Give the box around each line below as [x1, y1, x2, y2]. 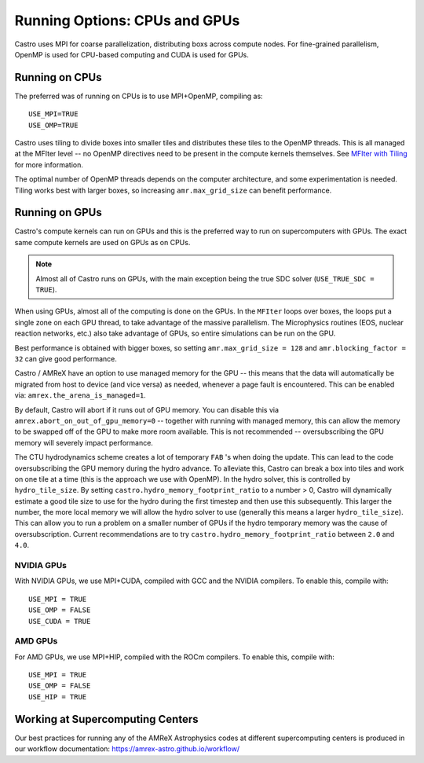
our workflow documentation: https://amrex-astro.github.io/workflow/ [14, 744, 239, 754]
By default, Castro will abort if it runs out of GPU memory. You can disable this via [14, 405, 279, 414]
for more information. [14, 160, 84, 169]
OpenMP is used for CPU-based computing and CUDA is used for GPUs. [14, 50, 249, 59]
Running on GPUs [14, 206, 102, 219]
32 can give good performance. [14, 354, 118, 363]
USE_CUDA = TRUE [28, 617, 91, 625]
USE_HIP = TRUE [28, 692, 87, 701]
